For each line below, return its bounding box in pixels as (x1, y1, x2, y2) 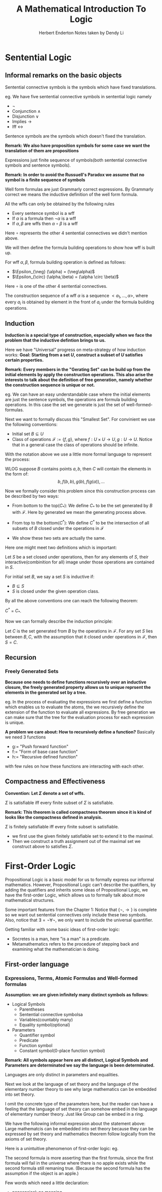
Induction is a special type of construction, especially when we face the (5, 332, 152, 338)
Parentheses (19, 1006, 44, 1012)
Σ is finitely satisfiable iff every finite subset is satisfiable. (5, 824, 119, 829)
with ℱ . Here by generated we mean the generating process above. (12, 509, 147, 515)
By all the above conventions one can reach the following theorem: (5, 597, 138, 603)
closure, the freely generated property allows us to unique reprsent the (5, 684, 151, 690)
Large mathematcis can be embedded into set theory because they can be (5, 1126, 154, 1132)
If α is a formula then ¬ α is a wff (12, 215, 76, 221)
